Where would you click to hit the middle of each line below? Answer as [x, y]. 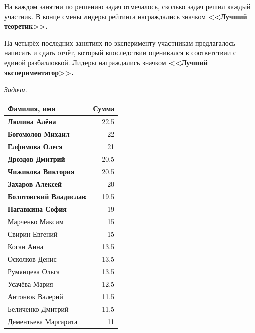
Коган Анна [26, 246]
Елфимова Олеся [35, 146]
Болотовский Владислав [47, 196]
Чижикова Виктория [41, 171]
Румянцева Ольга [34, 271]
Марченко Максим [36, 221]
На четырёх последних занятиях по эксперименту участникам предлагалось [120, 43]
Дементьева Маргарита [43, 321]
